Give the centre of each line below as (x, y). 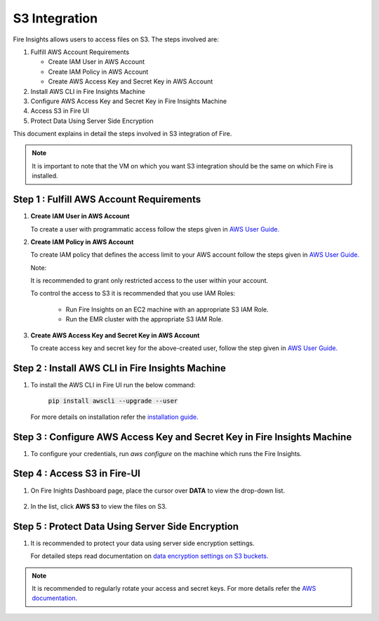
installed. (45, 176)
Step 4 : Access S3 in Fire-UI (77, 474)
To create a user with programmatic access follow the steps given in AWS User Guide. (155, 229)
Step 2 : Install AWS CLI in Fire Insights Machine (119, 368)
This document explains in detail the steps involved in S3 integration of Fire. (122, 134)
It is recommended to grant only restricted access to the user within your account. (149, 281)
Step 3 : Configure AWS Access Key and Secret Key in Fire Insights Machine (182, 437)
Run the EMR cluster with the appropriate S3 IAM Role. (145, 319)
